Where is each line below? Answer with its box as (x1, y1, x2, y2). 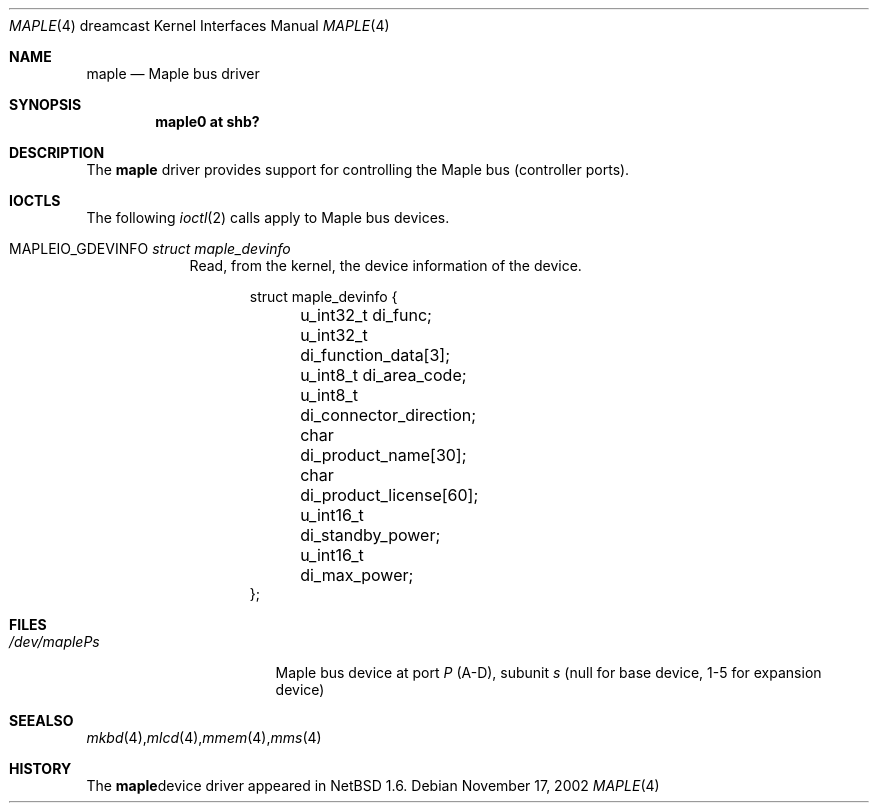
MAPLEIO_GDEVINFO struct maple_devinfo (9, 240, 291, 257)
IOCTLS (9, 192, 61, 209)
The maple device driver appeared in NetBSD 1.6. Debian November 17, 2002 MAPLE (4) (86, 777, 660, 794)
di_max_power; (300, 565, 414, 585)
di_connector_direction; (300, 405, 477, 425)
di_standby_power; (300, 525, 441, 545)
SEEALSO (9, 712, 74, 729)
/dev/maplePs (9, 633, 100, 650)
